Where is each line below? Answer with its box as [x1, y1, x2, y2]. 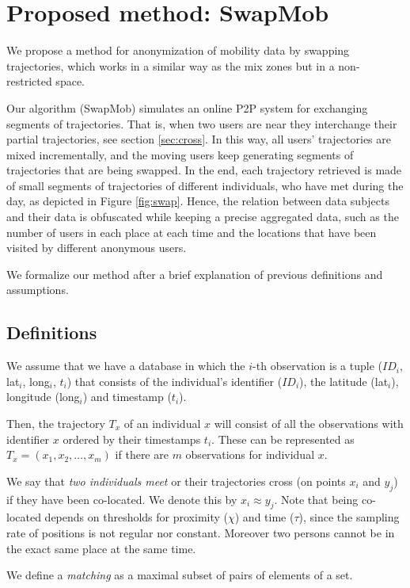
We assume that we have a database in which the [6, 357, 245, 374]
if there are [115, 446, 169, 463]
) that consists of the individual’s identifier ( [66, 372, 283, 389]
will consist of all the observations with [214, 415, 404, 432]
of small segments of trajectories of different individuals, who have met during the [6, 177, 404, 193]
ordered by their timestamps [63, 430, 201, 447]
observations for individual [185, 446, 315, 463]
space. [55, 73, 85, 90]
